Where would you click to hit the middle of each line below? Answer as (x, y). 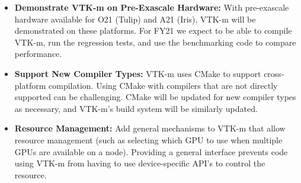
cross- (274, 73)
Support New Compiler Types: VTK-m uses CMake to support (138, 73)
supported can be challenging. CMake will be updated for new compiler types (155, 97)
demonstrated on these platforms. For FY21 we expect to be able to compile (153, 30)
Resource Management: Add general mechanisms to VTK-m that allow (150, 128)
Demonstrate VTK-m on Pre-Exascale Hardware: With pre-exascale (152, 7)
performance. (38, 54)
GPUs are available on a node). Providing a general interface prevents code (151, 151)
